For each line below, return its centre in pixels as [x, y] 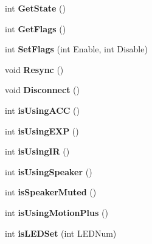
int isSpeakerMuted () [51, 192]
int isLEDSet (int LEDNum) [61, 233]
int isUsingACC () [42, 110]
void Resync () [34, 69]
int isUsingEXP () [42, 131]
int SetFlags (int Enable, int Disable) [76, 49]
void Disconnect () [42, 90]
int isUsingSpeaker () [49, 171]
